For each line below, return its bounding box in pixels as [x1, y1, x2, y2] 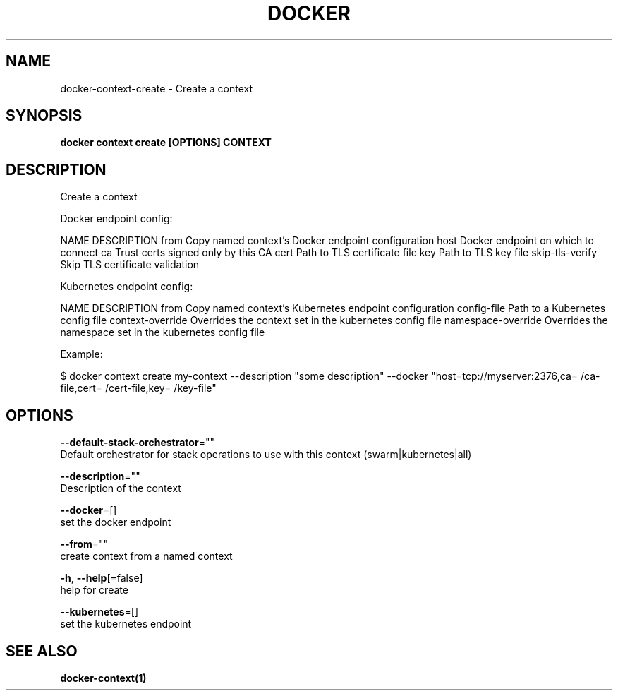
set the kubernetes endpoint [60, 618, 192, 630]
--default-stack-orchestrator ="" [60, 436, 214, 449]
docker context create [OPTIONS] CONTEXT [60, 136, 272, 149]
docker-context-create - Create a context [60, 82, 253, 95]
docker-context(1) [60, 671, 147, 684]
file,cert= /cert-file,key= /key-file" [60, 382, 217, 395]
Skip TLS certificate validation [60, 258, 200, 271]
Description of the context [60, 482, 181, 495]
